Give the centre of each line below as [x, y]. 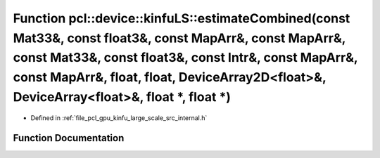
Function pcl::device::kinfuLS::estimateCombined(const [182, 18]
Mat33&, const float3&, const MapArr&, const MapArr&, [179, 38]
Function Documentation [69, 138]
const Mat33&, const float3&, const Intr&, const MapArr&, [185, 58]
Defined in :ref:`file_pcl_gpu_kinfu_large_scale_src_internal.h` [119, 118]
